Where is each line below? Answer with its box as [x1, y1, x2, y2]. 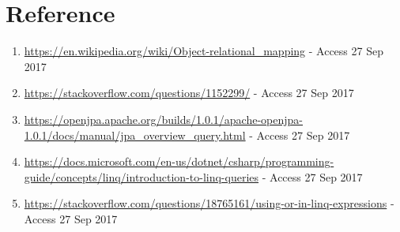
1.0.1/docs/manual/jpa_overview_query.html [24, 126, 246, 143]
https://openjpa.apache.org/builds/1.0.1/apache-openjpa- [24, 110, 304, 127]
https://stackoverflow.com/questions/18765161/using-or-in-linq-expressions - [24, 195, 394, 211]
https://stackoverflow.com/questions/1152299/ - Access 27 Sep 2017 [24, 84, 354, 101]
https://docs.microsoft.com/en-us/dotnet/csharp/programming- [24, 153, 334, 170]
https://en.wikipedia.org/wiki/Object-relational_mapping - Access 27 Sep [24, 43, 383, 59]
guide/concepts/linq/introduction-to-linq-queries [24, 168, 259, 185]
